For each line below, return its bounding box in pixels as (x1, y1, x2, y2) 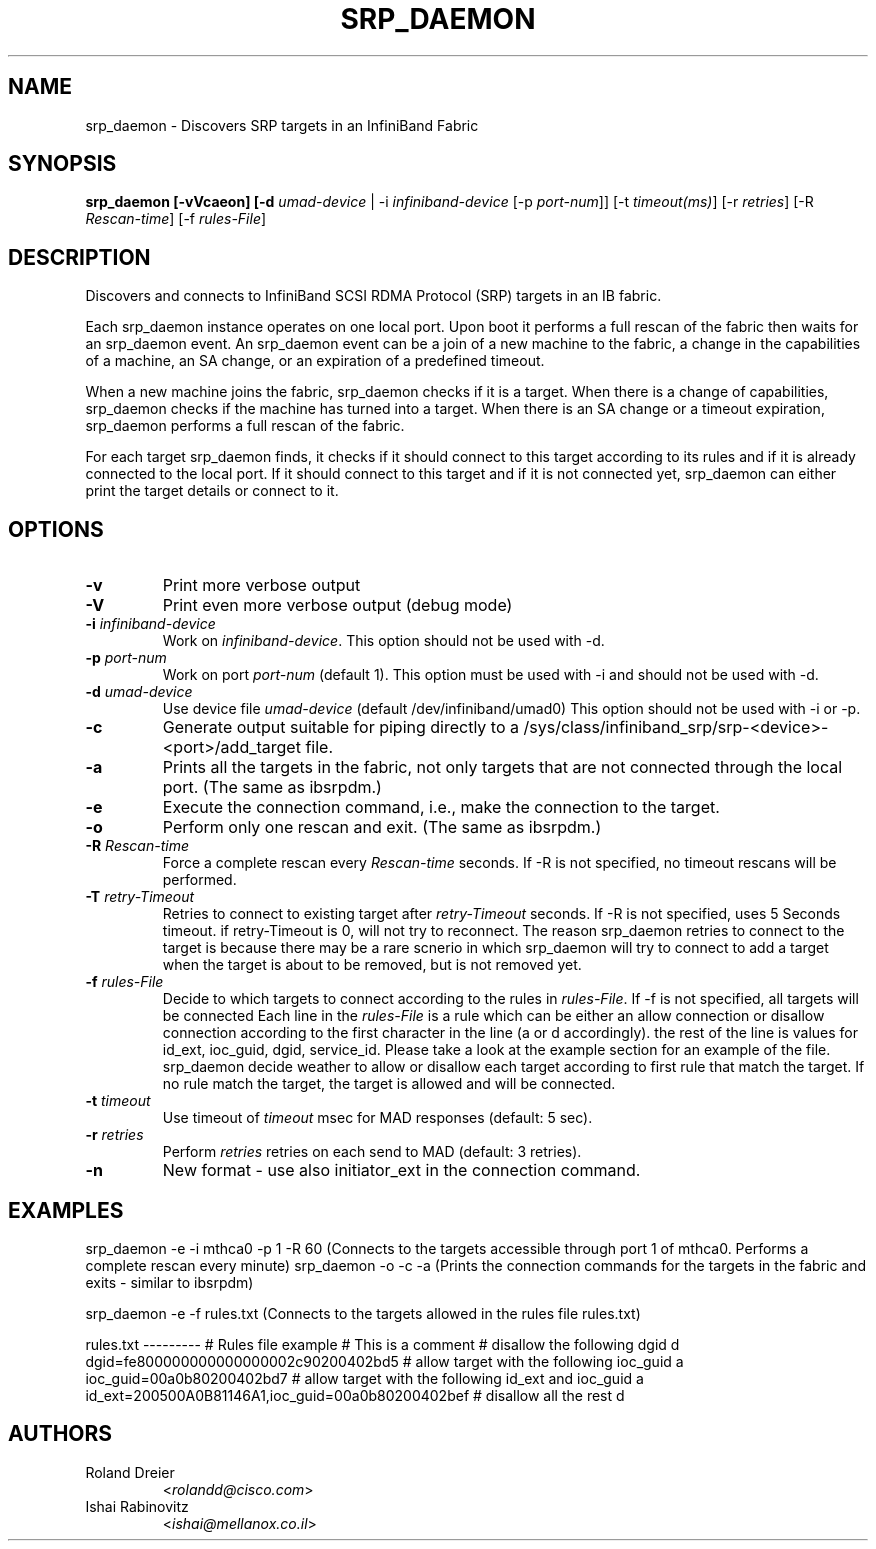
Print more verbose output (162, 575, 361, 596)
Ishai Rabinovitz (85, 1497, 189, 1515)
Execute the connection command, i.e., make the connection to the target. (162, 797, 720, 818)
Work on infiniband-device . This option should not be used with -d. (162, 632, 605, 650)
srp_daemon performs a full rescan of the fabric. (85, 417, 405, 435)
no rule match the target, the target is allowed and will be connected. (162, 1075, 616, 1093)
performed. (162, 871, 237, 889)
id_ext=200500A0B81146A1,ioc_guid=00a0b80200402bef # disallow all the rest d (85, 1386, 625, 1404)
